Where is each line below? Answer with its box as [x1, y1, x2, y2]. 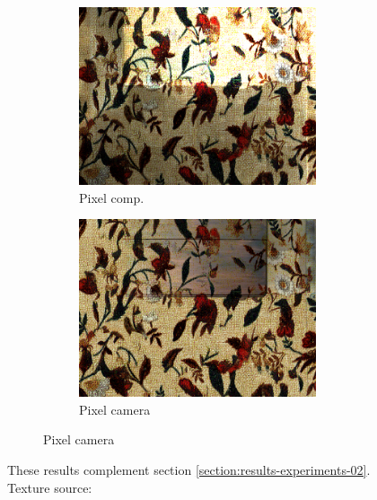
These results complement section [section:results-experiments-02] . [7, 460, 371, 478]
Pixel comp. [79, 188, 145, 206]
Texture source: [7, 478, 92, 496]
